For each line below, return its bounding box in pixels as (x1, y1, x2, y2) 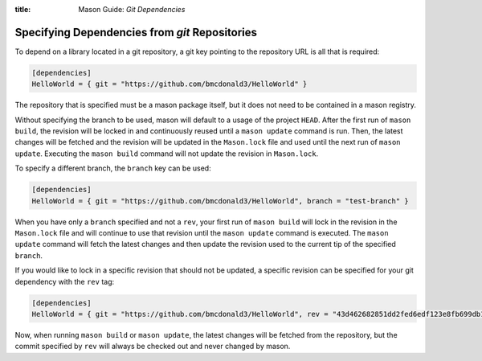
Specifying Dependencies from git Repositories (14, 25, 257, 39)
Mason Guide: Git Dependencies (78, 5, 186, 14)
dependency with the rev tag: (14, 277, 115, 286)
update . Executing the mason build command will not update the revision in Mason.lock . (14, 149, 319, 158)
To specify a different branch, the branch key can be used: (14, 163, 212, 173)
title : (14, 5, 31, 14)
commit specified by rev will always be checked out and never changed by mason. (14, 342, 291, 351)
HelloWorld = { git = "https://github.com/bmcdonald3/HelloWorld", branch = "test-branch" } (31, 196, 409, 205)
